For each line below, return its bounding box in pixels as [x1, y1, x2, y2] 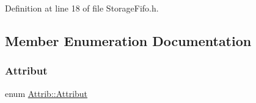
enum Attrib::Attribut [5, 87, 88, 99]
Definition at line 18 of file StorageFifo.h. [5, 2, 159, 14]
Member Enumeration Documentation [5, 31, 252, 50]
